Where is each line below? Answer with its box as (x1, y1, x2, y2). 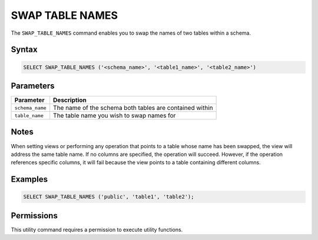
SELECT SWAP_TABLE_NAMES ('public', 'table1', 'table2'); (23, 194, 194, 200)
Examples (11, 174, 48, 185)
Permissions (11, 211, 58, 221)
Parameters (11, 81, 55, 91)
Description (53, 96, 87, 104)
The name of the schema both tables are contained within (53, 104, 213, 112)
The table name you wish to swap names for (53, 112, 176, 120)
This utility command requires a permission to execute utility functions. (11, 226, 183, 233)
